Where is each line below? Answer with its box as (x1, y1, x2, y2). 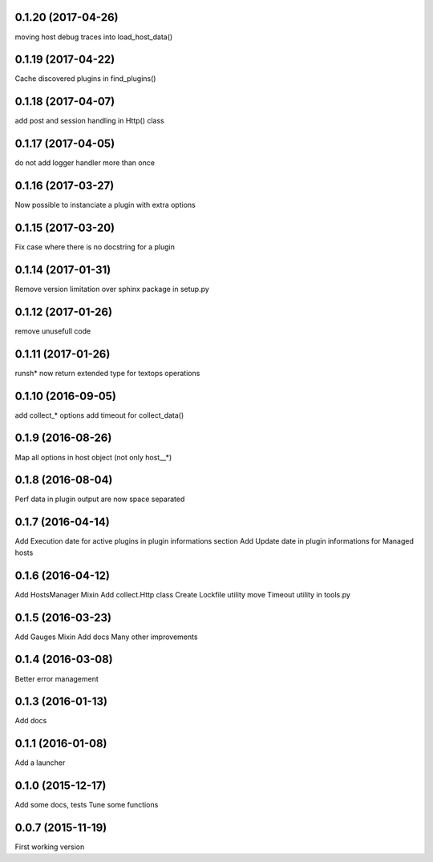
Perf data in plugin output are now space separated (14, 494, 185, 504)
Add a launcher (14, 758, 66, 767)
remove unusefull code (14, 326, 91, 336)
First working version (14, 842, 85, 852)
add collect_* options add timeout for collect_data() (14, 410, 184, 420)
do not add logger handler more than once (14, 158, 156, 168)
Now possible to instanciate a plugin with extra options (14, 200, 196, 210)
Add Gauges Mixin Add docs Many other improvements (14, 632, 198, 641)
